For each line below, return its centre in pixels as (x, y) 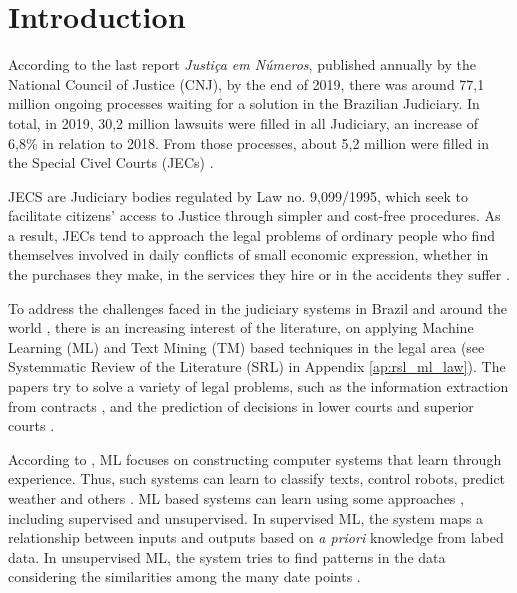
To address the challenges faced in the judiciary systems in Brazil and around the (257, 307)
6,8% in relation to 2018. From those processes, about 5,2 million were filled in (248, 142)
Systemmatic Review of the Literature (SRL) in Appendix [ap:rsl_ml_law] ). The (257, 366)
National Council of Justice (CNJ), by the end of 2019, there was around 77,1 (246, 83)
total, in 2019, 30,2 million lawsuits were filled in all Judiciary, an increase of (243, 122)
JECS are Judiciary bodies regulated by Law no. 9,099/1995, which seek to (238, 195)
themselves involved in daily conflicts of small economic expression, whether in (248, 254)
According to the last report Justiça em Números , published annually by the (242, 64)
